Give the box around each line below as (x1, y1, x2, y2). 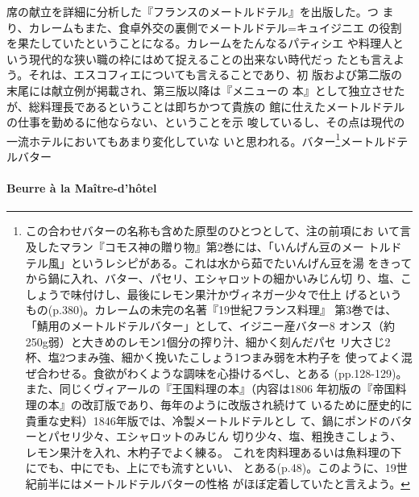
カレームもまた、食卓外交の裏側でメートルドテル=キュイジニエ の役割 (28, 19, 402, 35)
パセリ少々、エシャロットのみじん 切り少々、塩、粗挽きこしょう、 (48, 428, 402, 445)
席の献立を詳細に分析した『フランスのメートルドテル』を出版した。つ (6, 3, 379, 19)
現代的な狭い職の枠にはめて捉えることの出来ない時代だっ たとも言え (28, 50, 394, 67)
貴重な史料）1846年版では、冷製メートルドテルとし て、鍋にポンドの (25, 412, 390, 429)
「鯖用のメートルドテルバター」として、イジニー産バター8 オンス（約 (25, 317, 396, 333)
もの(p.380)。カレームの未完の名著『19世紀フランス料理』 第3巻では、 (25, 301, 397, 318)
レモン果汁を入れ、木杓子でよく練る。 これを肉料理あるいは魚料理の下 (25, 443, 402, 460)
